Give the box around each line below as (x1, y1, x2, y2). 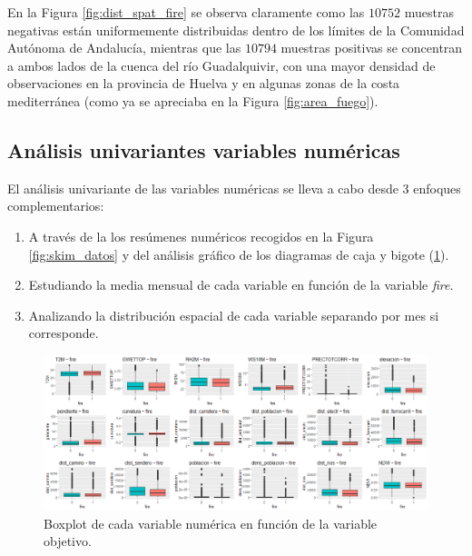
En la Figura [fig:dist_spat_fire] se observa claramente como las (7, 3, 365, 21)
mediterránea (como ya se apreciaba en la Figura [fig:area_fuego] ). (7, 91, 379, 110)
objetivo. (44, 531, 92, 551)
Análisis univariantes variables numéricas (7, 135, 400, 164)
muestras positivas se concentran (280, 38, 463, 57)
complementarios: (7, 196, 104, 215)
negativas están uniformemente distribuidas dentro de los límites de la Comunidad (7, 20, 465, 39)
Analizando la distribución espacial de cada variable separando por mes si (28, 305, 439, 324)
